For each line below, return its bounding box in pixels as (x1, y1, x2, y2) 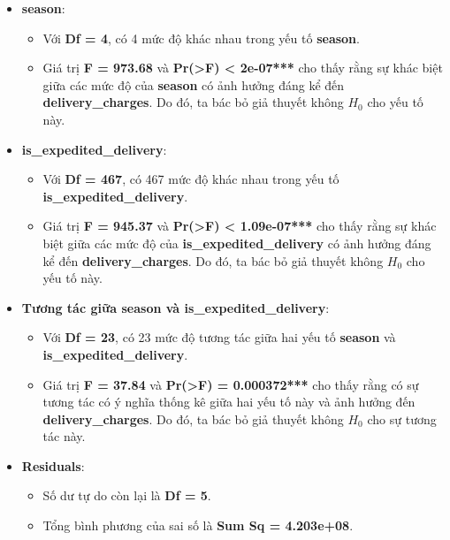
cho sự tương (367, 409, 437, 428)
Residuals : (21, 456, 85, 475)
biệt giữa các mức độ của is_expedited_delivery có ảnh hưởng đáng (42, 233, 431, 252)
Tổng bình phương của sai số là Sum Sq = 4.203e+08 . (42, 516, 354, 535)
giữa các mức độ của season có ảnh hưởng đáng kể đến (42, 75, 345, 94)
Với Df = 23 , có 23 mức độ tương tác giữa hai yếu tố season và (42, 328, 396, 346)
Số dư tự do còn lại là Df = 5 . (42, 486, 211, 505)
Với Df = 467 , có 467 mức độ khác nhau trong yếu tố (42, 170, 339, 188)
